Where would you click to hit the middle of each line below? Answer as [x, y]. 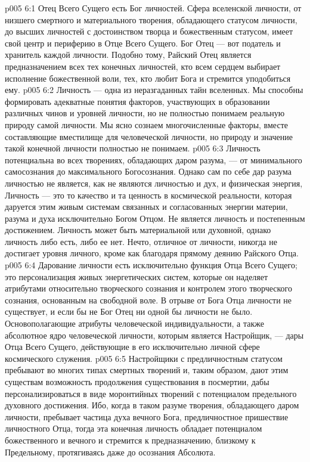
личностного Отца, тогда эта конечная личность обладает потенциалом [134, 428]
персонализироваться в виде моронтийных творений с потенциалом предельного [151, 393]
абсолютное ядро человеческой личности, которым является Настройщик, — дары [154, 335]
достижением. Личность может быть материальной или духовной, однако [138, 230]
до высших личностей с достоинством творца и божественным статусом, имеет [149, 31]
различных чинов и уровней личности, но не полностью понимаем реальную [145, 113]
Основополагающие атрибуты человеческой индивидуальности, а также [134, 323]
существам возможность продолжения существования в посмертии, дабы [137, 382]
